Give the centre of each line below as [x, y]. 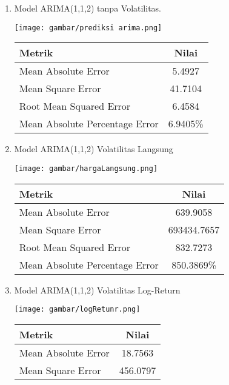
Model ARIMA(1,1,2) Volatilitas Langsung [94, 149]
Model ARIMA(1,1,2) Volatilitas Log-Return [97, 290]
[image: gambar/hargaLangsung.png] [86, 168]
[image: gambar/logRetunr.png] [77, 310]
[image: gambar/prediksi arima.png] [88, 28]
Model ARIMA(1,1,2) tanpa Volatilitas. [88, 8]
